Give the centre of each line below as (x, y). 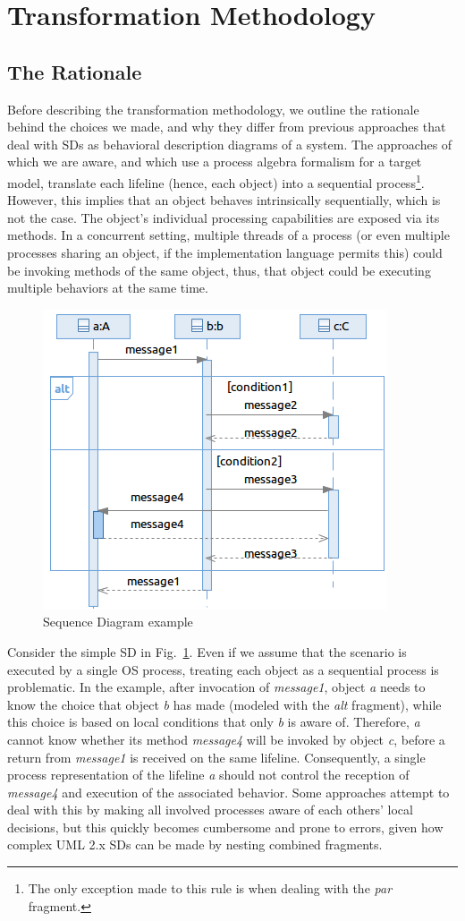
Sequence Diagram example (118, 622)
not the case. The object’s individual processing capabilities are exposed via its (224, 217)
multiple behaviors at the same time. (108, 288)
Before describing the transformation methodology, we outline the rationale (213, 109)
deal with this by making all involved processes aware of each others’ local (210, 810)
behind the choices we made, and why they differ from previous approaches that (227, 127)
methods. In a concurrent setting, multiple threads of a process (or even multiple (228, 235)
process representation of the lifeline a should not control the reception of (208, 775)
